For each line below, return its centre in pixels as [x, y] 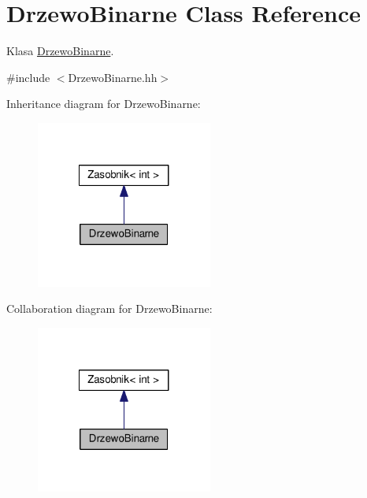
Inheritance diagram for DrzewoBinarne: [104, 104]
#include [28, 77]
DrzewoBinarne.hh [113, 77]
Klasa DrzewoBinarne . [60, 51]
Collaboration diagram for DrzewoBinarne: [109, 308]
